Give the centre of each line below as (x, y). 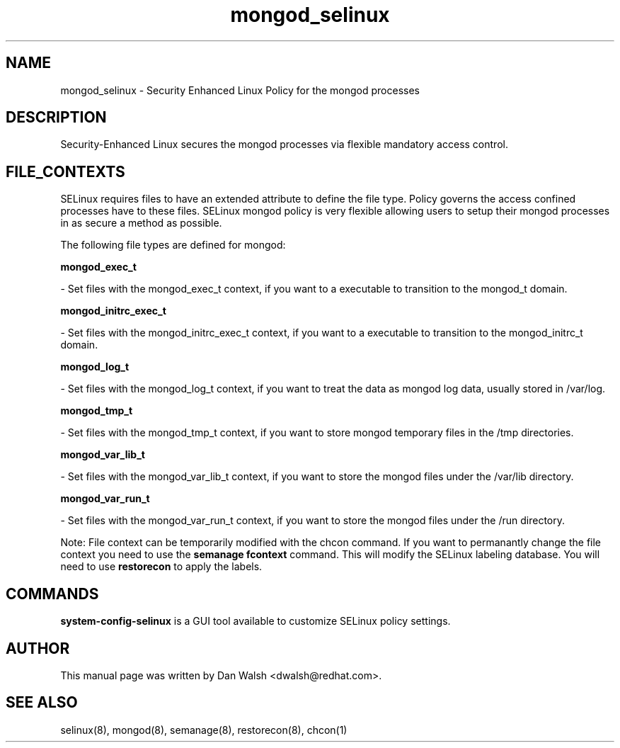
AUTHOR (38, 648)
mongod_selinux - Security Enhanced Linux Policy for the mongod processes (240, 90)
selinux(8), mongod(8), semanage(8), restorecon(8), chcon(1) (204, 730)
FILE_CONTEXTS (65, 171)
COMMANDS (52, 594)
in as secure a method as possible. (141, 223)
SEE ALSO (42, 703)
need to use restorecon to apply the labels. (161, 567)
